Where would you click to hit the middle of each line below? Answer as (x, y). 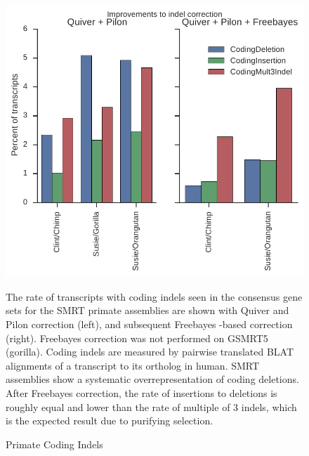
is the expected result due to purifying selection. (110, 421)
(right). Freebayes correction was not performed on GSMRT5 (137, 338)
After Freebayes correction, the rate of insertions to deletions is (142, 393)
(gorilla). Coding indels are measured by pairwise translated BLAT (150, 352)
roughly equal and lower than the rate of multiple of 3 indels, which (151, 406)
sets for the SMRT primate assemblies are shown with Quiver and (147, 310)
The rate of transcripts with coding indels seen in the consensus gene (154, 296)
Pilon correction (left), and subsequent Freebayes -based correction (149, 324)
